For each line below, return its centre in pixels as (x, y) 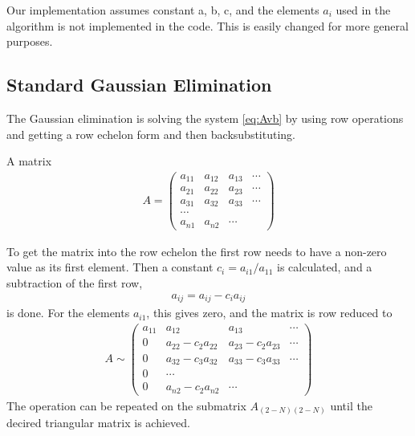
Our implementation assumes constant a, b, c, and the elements (163, 10)
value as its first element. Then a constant (110, 267)
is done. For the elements (68, 313)
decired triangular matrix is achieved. (98, 423)
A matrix (29, 161)
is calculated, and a (325, 267)
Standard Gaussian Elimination (139, 85)
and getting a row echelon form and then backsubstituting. (151, 134)
